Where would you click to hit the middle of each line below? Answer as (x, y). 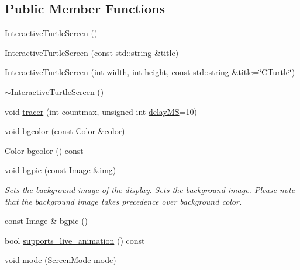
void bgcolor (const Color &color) (65, 131)
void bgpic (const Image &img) (61, 170)
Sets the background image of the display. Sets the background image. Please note (150, 189)
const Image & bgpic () (46, 221)
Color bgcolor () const (44, 150)
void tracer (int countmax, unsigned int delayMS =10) (101, 111)
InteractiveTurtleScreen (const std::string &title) (92, 52)
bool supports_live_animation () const (75, 240)
